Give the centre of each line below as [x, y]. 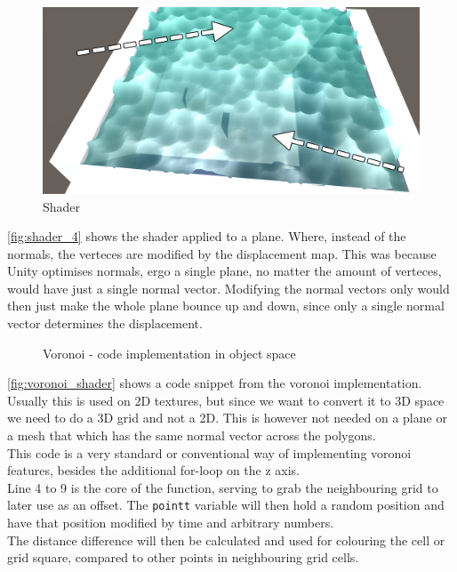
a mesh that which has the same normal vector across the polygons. [192, 435]
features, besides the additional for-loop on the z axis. [154, 470]
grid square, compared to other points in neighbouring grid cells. [183, 557]
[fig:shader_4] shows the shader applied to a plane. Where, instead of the [207, 236]
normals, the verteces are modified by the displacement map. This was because [222, 253]
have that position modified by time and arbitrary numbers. [171, 523]
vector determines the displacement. [105, 323]
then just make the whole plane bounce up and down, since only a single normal [226, 306]
